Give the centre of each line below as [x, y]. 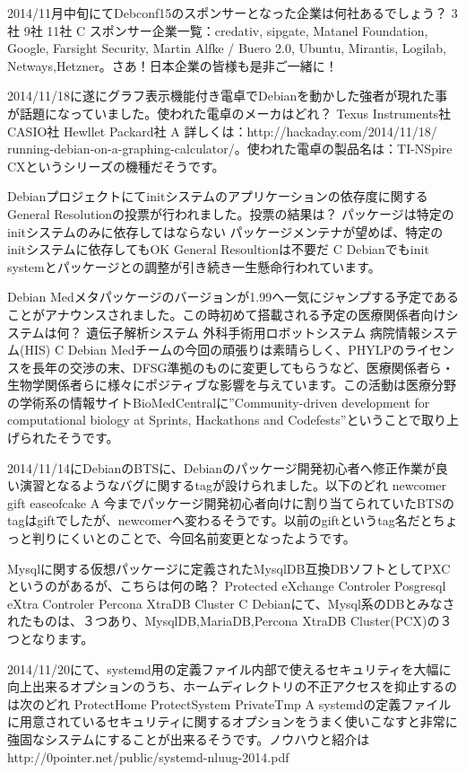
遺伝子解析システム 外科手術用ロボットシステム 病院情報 [253, 332]
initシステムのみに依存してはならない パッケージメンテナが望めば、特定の [225, 231]
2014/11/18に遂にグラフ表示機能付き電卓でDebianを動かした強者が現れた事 [228, 96]
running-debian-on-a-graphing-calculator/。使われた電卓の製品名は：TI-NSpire [230, 149]
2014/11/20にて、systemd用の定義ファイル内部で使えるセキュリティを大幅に [229, 668]
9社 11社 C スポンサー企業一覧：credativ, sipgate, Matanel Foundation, [226, 30]
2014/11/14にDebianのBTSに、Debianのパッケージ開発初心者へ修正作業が [221, 467]
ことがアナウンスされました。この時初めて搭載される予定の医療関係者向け [227, 314]
